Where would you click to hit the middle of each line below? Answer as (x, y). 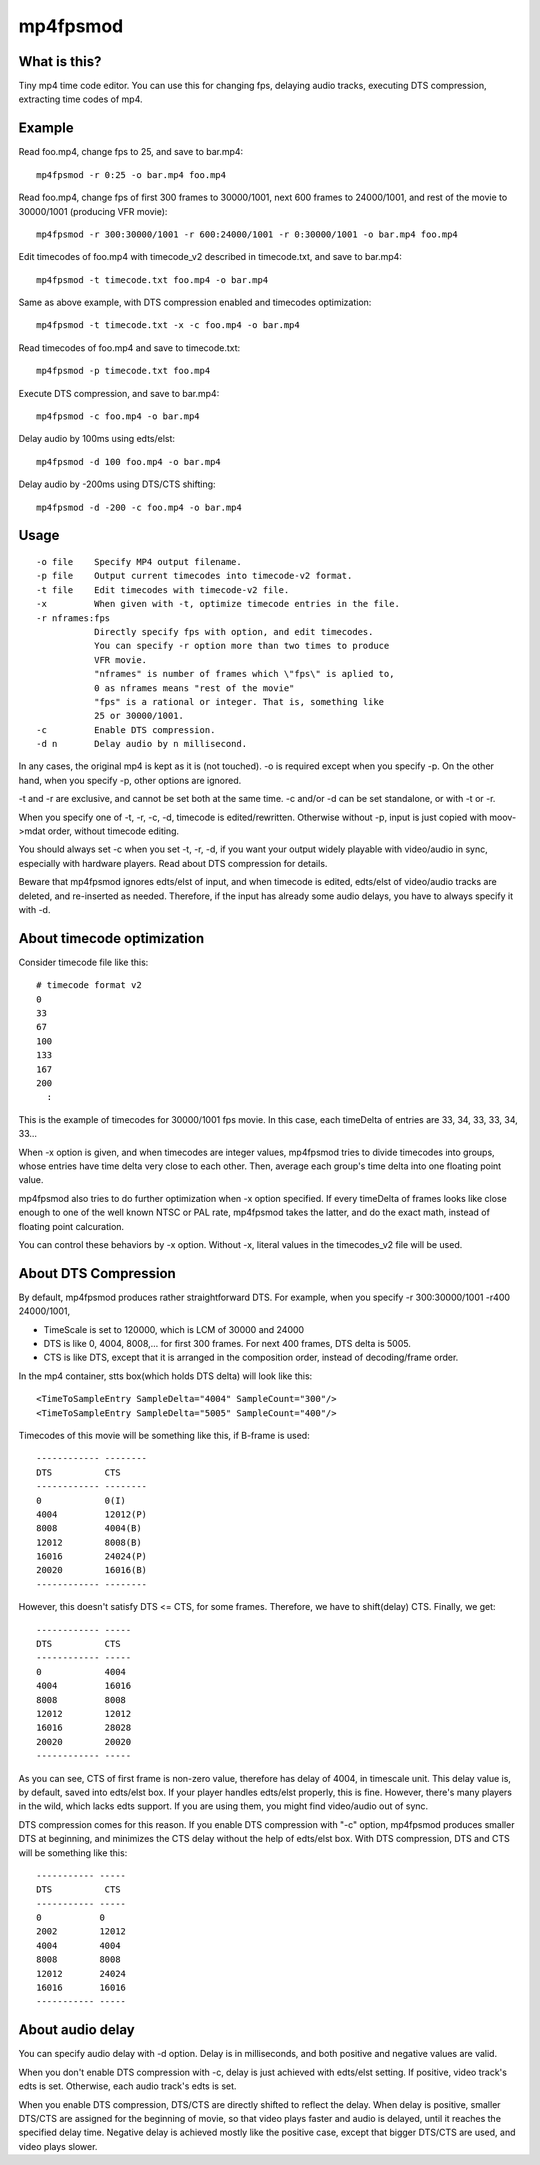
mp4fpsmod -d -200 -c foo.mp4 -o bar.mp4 (139, 507)
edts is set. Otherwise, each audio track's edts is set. (127, 2086)
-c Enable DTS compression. (126, 729)
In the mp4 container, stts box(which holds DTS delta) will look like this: (165, 1376)
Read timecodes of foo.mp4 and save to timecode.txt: (129, 347)
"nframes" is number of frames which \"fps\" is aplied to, (244, 674)
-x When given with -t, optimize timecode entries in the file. (218, 604)
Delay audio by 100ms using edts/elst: (96, 439)
